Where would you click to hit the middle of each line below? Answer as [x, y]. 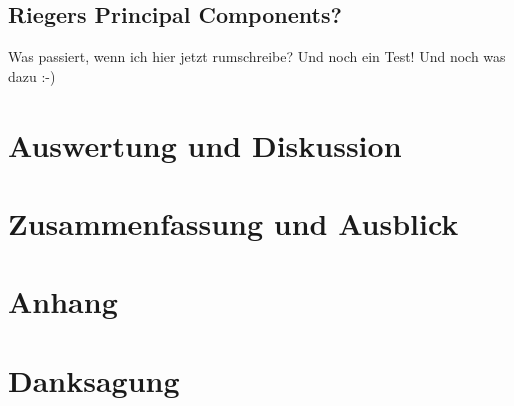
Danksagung [94, 379]
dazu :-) [32, 75]
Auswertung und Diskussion [205, 144]
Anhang [63, 301]
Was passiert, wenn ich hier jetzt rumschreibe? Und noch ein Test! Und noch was [257, 56]
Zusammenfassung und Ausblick [233, 222]
